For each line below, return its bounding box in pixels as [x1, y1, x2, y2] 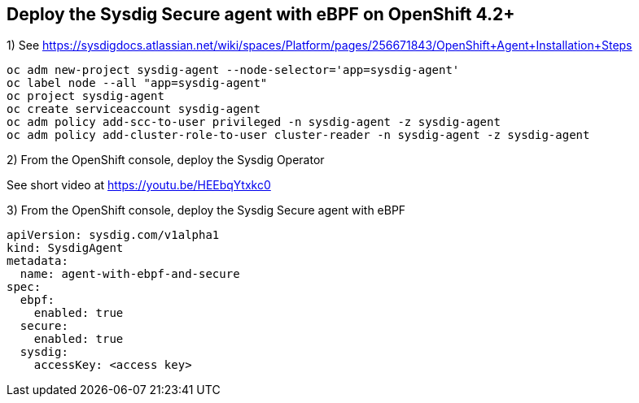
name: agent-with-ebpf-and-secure [20, 267, 240, 281]
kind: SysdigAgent [7, 241, 124, 255]
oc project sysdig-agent [7, 89, 164, 103]
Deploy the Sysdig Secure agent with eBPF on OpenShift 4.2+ [7, 4, 515, 24]
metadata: [7, 254, 68, 268]
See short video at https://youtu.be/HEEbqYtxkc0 [7, 178, 271, 193]
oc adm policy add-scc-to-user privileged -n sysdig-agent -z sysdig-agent [7, 115, 501, 129]
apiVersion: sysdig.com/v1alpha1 [7, 228, 220, 242]
